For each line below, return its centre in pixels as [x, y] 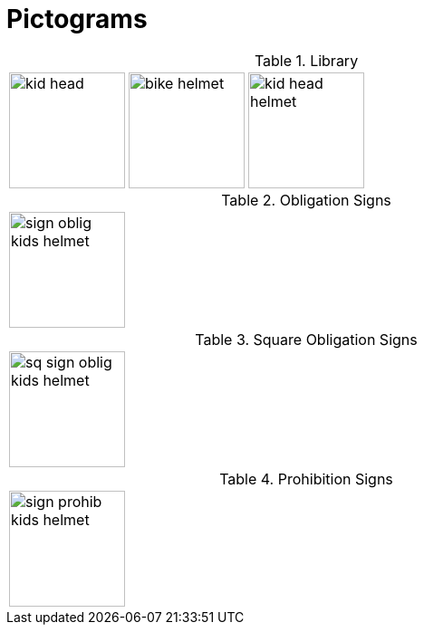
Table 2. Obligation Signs [306, 200]
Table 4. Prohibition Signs [306, 479]
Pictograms [77, 19]
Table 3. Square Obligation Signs [306, 339]
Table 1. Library [306, 60]
